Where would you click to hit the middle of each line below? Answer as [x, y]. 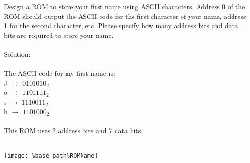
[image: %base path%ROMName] [51, 155]
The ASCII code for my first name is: [59, 73]
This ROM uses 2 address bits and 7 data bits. [74, 130]
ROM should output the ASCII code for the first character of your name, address [125, 16]
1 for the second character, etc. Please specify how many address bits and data [121, 26]
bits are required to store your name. [59, 35]
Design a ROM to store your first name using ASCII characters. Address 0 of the [125, 6]
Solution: [17, 54]
